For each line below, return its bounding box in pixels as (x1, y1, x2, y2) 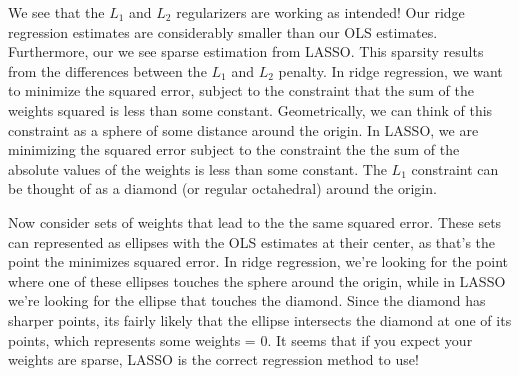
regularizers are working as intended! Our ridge (176, 2, 465, 22)
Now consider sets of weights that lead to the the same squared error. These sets (8, 211, 502, 232)
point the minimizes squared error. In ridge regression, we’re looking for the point (8, 251, 509, 272)
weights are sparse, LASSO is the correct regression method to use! (8, 349, 419, 370)
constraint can (411, 158, 499, 179)
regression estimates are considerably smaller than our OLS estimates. (8, 21, 438, 42)
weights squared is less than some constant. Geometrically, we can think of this (8, 99, 493, 120)
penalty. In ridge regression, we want (278, 60, 503, 81)
